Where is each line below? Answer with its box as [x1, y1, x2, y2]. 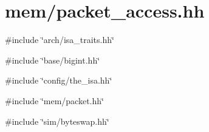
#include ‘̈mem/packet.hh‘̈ [5, 94, 104, 107]
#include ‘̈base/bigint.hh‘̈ [5, 53, 100, 66]
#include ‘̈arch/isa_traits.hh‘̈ [5, 33, 114, 46]
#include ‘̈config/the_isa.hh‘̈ [5, 74, 112, 87]
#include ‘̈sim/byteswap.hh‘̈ [5, 114, 109, 127]
